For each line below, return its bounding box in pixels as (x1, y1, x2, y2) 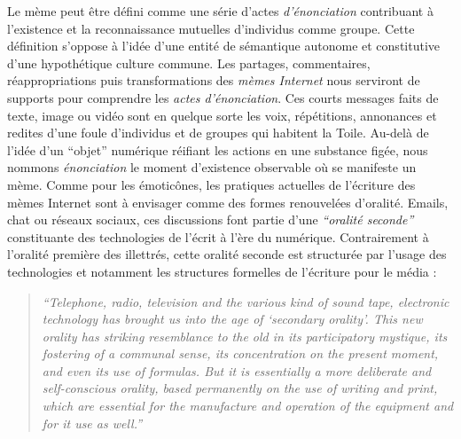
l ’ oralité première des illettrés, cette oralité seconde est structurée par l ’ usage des (7, 245, 447, 263)
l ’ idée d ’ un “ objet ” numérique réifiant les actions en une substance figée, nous (7, 140, 428, 159)
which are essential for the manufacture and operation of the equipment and (42, 396, 454, 415)
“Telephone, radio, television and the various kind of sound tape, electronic (42, 292, 449, 310)
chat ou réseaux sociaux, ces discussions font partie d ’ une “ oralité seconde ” (7, 210, 414, 229)
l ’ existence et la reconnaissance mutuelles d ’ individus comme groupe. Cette (7, 19, 415, 37)
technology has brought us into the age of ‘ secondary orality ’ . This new (42, 310, 423, 328)
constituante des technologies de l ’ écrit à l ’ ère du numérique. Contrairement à (7, 227, 429, 246)
